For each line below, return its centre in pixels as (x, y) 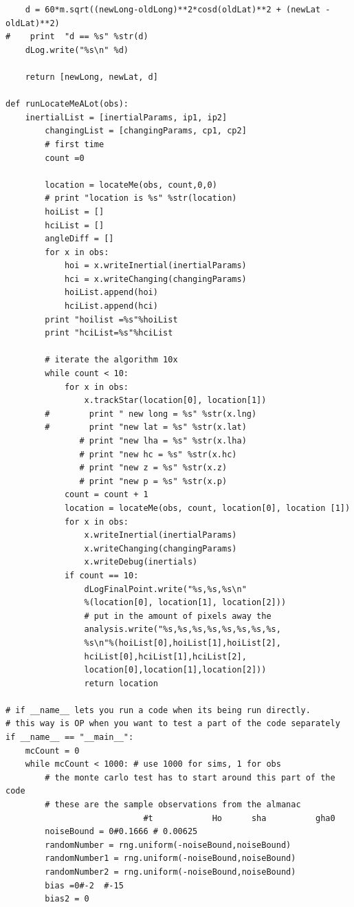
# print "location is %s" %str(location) (141, 198)
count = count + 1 (106, 495)
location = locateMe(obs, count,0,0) (131, 185)
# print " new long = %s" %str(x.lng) (151, 414)
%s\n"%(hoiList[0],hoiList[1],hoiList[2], (182, 643)
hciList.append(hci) (111, 306)
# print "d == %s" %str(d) (77, 37)
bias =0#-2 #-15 (84, 885)
